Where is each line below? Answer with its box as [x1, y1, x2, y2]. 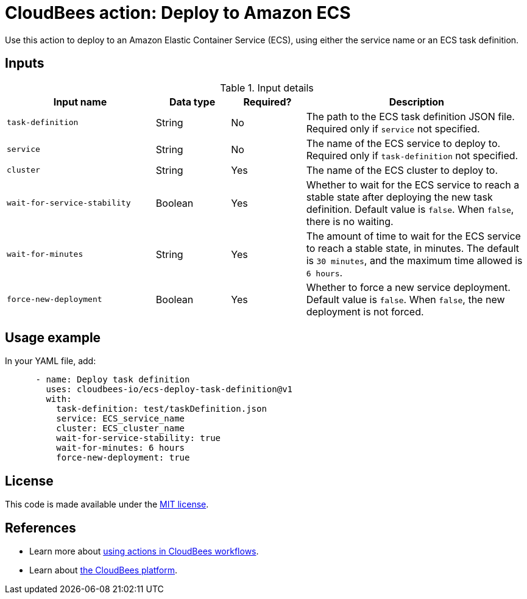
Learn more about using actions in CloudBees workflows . [29, 546, 259, 557]
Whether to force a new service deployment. [306, 281, 511, 293]
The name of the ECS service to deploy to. [306, 137, 501, 149]
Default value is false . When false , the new [306, 293, 505, 306]
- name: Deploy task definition [35, 375, 190, 385]
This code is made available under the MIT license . [5, 499, 209, 510]
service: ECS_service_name [56, 414, 185, 424]
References [5, 520, 76, 536]
